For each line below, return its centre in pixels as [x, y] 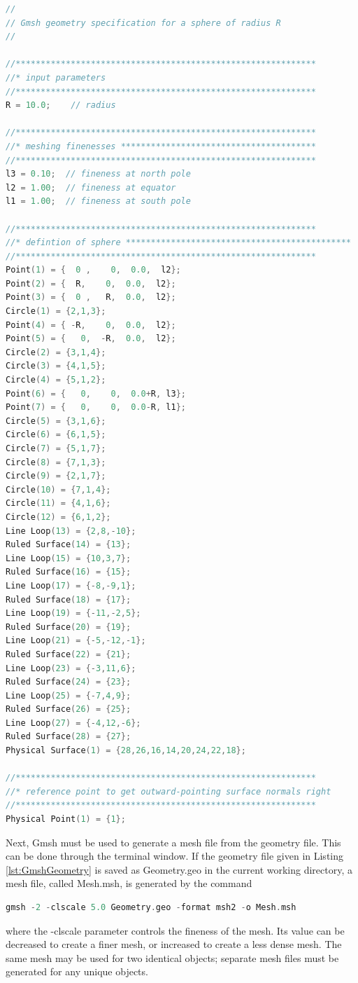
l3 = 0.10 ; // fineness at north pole [98, 174]
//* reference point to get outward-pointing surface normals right [169, 791]
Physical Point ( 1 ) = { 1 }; [66, 819]
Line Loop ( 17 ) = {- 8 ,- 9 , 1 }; [71, 585]
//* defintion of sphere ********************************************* [178, 243]
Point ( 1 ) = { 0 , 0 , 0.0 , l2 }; [93, 270]
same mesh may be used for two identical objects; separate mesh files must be [172, 957]
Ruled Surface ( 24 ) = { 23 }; [69, 682]
